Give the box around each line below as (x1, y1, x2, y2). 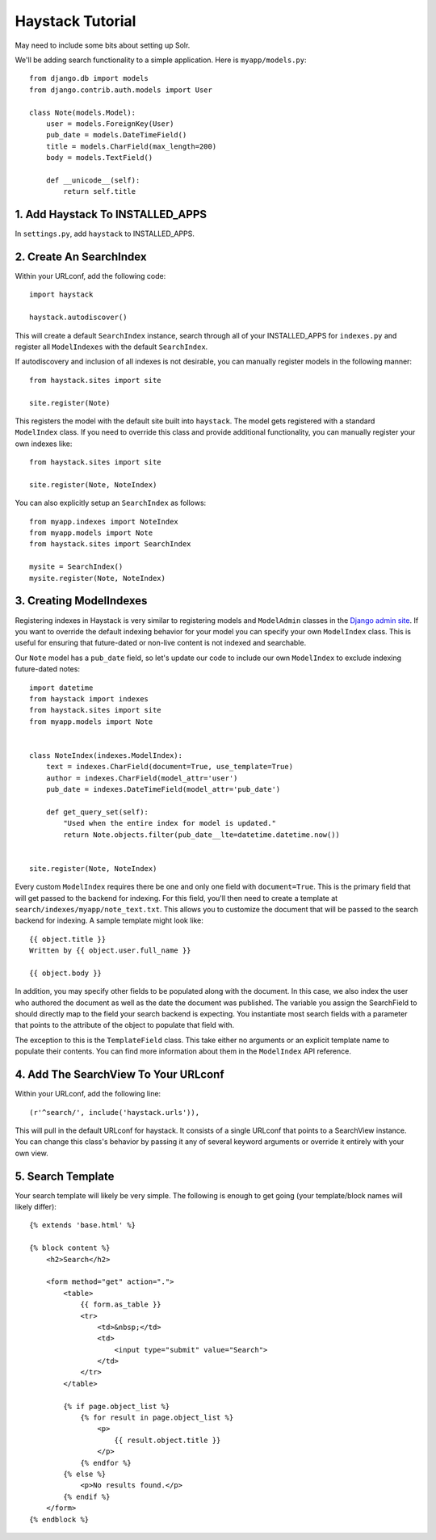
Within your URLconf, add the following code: (15, 271, 166, 281)
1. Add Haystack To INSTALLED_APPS (15, 208, 208, 221)
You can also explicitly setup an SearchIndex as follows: (15, 498, 207, 508)
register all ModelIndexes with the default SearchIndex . (15, 342, 208, 351)
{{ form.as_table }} (80, 1300, 161, 1309)
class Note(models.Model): (29, 107, 136, 117)
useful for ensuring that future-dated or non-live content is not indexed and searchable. (15, 638, 307, 648)
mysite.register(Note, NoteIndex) (29, 574, 166, 583)
